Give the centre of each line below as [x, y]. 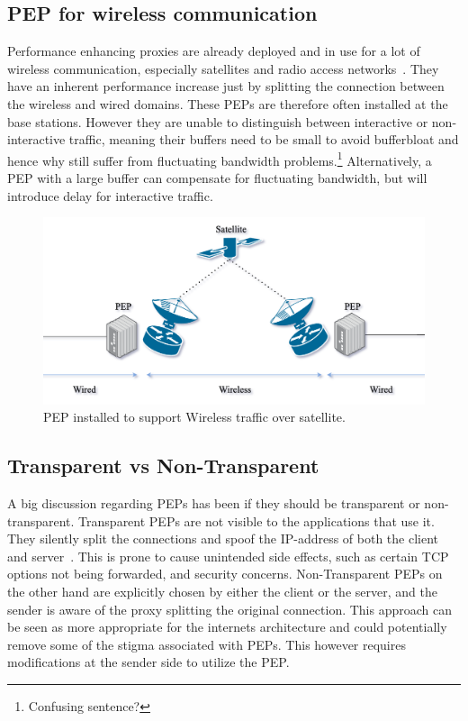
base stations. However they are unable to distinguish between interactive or [218, 121]
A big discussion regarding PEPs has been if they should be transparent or [214, 503]
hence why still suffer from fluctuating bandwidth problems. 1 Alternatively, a [220, 159]
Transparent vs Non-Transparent [163, 465]
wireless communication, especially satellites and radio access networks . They [223, 68]
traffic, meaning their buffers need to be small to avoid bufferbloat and [264, 139]
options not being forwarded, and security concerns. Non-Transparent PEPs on [225, 574]
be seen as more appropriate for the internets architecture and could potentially [227, 627]
